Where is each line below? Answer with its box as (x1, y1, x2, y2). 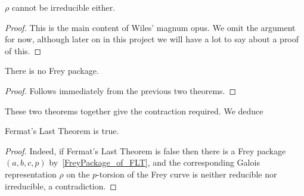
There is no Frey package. (5, 64, 99, 77)
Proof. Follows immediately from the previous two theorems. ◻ (5, 84, 237, 97)
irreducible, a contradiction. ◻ (5, 179, 117, 192)
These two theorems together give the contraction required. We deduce (5, 104, 263, 117)
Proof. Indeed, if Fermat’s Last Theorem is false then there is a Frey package (5, 144, 286, 157)
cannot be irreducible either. (11, 1, 116, 13)
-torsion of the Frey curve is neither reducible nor (97, 167, 277, 180)
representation (5, 167, 57, 180)
